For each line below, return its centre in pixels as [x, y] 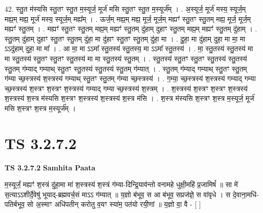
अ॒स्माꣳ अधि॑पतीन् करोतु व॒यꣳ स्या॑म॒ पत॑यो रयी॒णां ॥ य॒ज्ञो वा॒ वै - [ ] [118, 204]
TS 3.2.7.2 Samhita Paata [50, 167]
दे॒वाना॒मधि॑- [246, 194]
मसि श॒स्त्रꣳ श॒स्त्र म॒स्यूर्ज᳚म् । [40, 108]
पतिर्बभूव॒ [15, 204]
